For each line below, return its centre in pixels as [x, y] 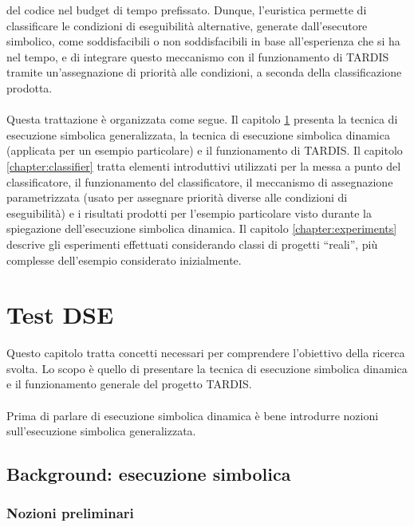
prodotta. [30, 87]
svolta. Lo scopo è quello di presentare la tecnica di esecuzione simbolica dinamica [207, 368]
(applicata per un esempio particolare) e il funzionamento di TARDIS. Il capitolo [205, 150]
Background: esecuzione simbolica [149, 474]
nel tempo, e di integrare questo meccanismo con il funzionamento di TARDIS [198, 56]
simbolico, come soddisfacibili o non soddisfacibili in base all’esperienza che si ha [203, 41]
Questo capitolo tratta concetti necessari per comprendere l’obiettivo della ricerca [206, 353]
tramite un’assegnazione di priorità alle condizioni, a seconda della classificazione [204, 72]
